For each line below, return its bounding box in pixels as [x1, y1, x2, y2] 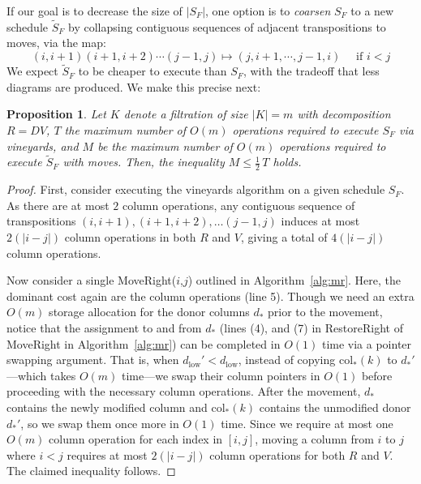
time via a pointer [321, 335, 412, 352]
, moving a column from [255, 430, 374, 448]
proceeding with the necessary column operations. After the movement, [6, 383, 361, 400]
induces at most [281, 212, 360, 229]
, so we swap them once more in [20, 414, 179, 431]
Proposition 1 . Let [6, 105, 106, 122]
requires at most [67, 446, 148, 463]
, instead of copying [238, 351, 336, 368]
